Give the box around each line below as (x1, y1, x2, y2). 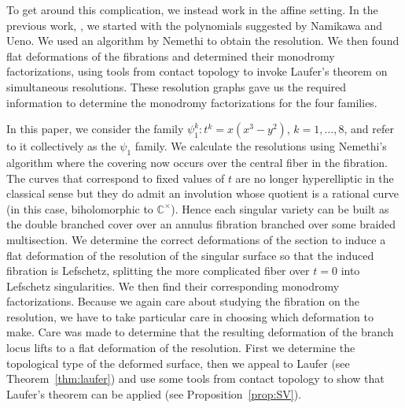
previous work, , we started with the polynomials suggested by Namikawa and (6, 17, 383, 33)
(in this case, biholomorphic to (6, 200, 153, 217)
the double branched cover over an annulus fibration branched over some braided (6, 216, 396, 232)
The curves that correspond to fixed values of (6, 169, 225, 186)
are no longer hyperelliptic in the (235, 169, 394, 186)
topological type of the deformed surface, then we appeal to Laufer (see (6, 354, 350, 371)
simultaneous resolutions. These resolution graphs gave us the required (6, 78, 347, 95)
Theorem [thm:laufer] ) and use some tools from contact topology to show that (6, 370, 385, 387)
